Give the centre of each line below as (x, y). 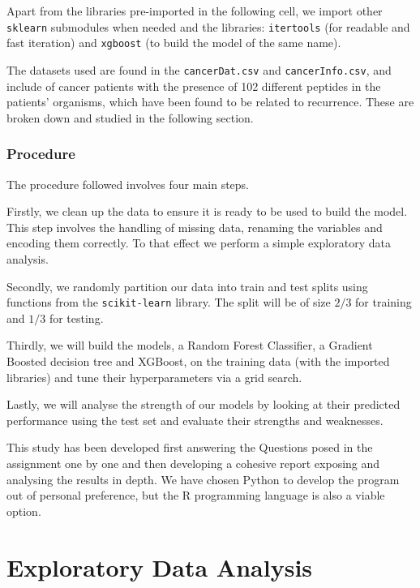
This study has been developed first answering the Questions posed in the (190, 447)
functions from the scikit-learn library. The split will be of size (169, 302)
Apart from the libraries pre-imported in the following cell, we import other (195, 11)
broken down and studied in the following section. (130, 117)
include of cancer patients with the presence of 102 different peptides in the (194, 86)
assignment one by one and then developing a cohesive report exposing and (193, 463)
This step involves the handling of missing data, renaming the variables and (195, 227)
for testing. (76, 318)
